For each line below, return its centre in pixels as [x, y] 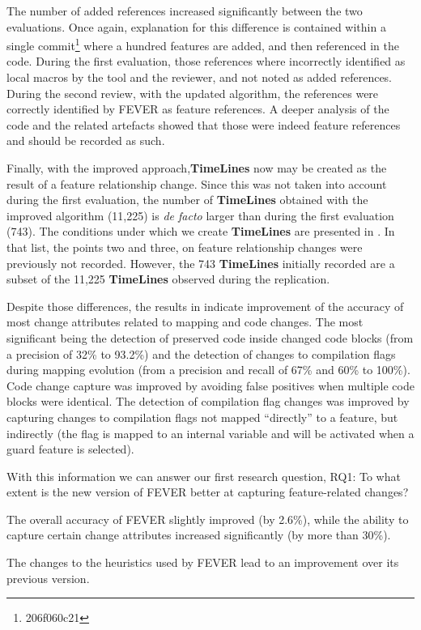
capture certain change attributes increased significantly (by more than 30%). [199, 535]
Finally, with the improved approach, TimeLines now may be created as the [197, 168]
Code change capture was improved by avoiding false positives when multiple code [210, 385]
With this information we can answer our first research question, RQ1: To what [204, 476]
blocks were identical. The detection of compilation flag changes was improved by [208, 401]
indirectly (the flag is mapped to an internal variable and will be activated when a [210, 433]
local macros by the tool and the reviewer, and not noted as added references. [200, 77]
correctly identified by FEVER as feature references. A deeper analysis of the [198, 109]
